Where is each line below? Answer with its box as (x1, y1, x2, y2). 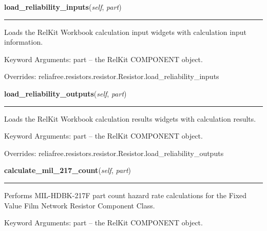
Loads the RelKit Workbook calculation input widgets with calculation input (4, 26, 246, 37)
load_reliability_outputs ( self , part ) (4, 88, 127, 99)
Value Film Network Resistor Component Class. (4, 200, 155, 210)
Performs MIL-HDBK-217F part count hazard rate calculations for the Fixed (4, 189, 247, 200)
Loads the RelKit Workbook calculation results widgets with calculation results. (4, 113, 256, 124)
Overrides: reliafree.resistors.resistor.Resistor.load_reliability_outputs (4, 147, 224, 158)
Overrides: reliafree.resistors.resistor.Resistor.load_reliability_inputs (4, 71, 219, 82)
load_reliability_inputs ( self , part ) (4, 2, 122, 12)
